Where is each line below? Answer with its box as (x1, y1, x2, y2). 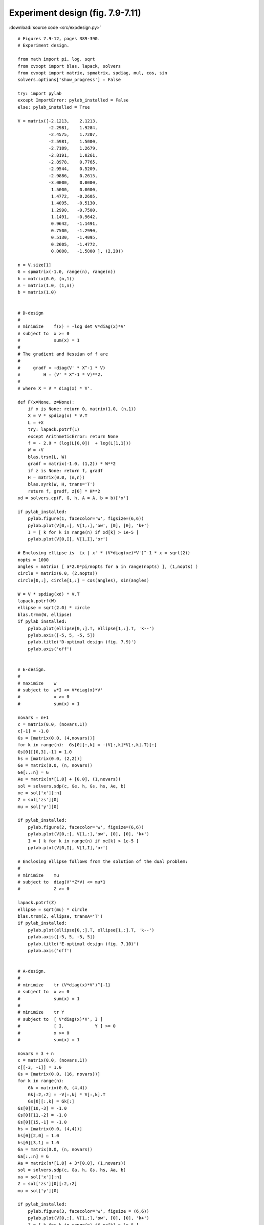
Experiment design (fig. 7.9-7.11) (9, 7, 141, 18)
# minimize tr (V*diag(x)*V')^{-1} (18, 982, 111, 987)
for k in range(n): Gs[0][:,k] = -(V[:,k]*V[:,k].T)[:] (18, 742, 157, 748)
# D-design (18, 310, 44, 316)
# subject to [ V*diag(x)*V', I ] (18, 1016, 103, 1022)
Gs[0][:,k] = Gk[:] (27, 1099, 75, 1104)
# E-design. (18, 666, 46, 672)
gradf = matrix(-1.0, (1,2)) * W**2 (27, 461, 116, 466)
